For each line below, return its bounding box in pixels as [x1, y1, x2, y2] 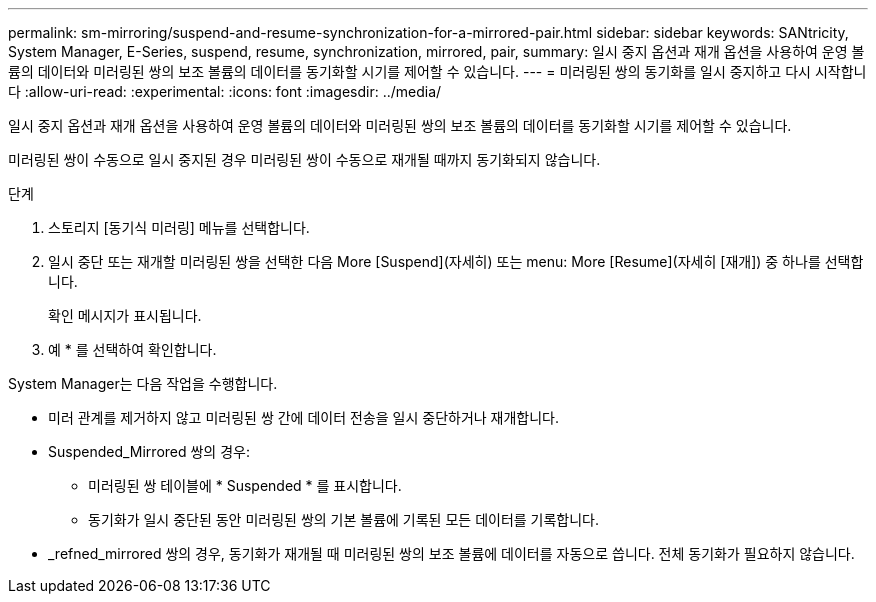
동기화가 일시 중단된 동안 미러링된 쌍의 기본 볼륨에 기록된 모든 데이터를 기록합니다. [88, 511, 600, 528]
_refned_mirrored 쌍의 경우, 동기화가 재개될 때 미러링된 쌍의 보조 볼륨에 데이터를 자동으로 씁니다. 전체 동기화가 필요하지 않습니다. [48, 545, 855, 562]
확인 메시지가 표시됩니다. [48, 307, 202, 324]
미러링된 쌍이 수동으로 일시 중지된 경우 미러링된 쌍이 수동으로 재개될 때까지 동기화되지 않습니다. [8, 151, 601, 168]
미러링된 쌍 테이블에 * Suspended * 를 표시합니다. [88, 477, 402, 494]
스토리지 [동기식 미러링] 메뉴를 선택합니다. [48, 219, 310, 236]
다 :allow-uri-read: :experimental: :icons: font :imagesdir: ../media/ [8, 83, 442, 100]
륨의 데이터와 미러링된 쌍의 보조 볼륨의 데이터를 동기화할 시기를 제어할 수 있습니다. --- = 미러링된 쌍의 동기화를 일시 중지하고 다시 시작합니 [8, 63, 867, 80]
